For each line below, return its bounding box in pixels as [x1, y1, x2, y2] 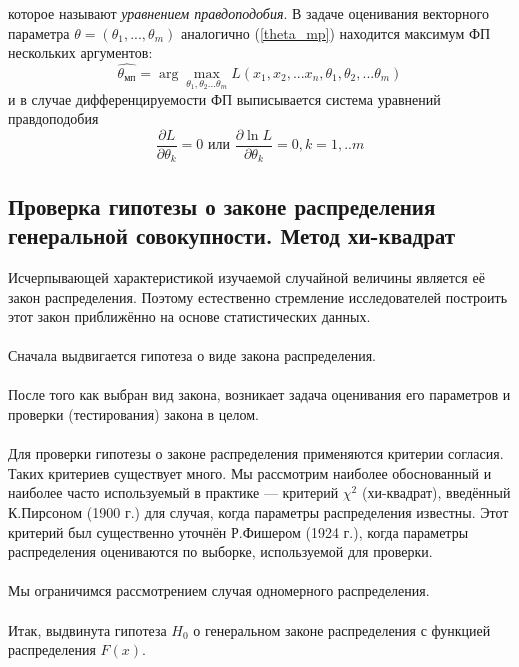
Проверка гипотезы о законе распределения [8, 190, 436, 221]
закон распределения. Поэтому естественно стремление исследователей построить [8, 286, 508, 307]
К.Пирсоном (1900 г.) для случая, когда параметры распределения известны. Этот [8, 502, 509, 523]
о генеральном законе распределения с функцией [193, 619, 491, 640]
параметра [8, 22, 70, 43]
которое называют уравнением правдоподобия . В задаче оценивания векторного [8, 3, 490, 23]
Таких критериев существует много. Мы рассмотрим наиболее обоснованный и [8, 462, 492, 483]
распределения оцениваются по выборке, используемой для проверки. [8, 541, 433, 562]
